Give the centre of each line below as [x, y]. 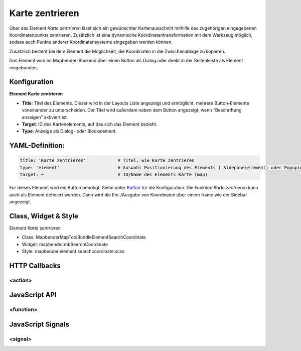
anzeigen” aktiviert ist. [45, 117]
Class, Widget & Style [44, 216]
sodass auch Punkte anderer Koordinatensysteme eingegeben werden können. [91, 42]
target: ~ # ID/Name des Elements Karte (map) [114, 175]
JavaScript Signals [39, 324]
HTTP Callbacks [35, 265]
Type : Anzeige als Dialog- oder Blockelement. [69, 131]
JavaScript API [33, 295]
